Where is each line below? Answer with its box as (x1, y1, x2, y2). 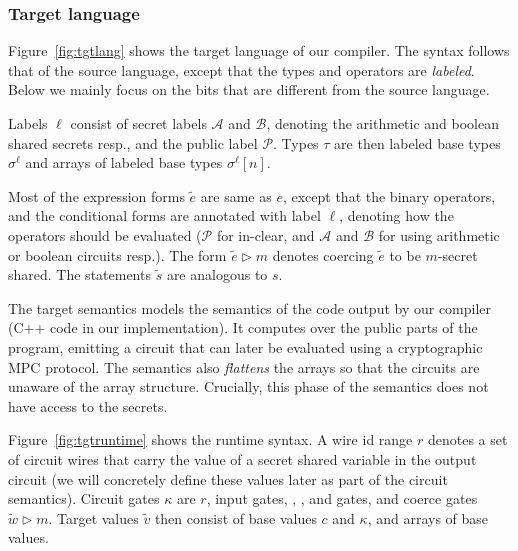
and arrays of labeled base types (25, 152, 223, 173)
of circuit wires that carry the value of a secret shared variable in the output (8, 448, 477, 469)
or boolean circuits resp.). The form (8, 244, 227, 265)
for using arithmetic (378, 224, 500, 245)
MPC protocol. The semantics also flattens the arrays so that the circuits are (8, 356, 480, 377)
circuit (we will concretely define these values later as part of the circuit (8, 468, 448, 489)
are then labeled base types (334, 132, 501, 153)
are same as (200, 185, 272, 206)
